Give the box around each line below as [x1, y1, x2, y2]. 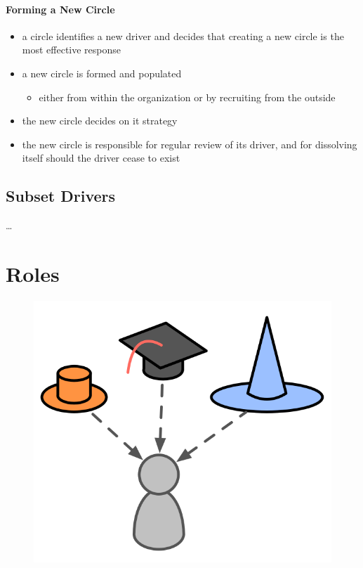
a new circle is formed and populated [22, 65, 182, 80]
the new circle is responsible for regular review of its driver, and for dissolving [22, 136, 357, 151]
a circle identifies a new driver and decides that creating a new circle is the [22, 28, 344, 43]
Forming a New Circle [6, 1, 115, 16]
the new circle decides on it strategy [22, 113, 178, 128]
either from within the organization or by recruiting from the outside [39, 89, 336, 104]
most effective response [22, 42, 121, 57]
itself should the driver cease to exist [22, 150, 180, 165]
